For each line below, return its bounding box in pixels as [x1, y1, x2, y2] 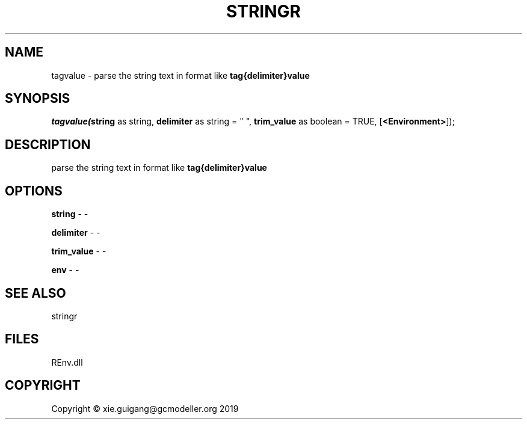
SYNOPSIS [5, 91, 70, 106]
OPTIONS [5, 183, 63, 198]
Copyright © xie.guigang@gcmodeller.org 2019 [51, 403, 239, 414]
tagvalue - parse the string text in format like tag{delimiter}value [51, 70, 310, 81]
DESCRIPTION [5, 137, 91, 152]
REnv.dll [51, 357, 83, 367]
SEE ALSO [5, 285, 66, 301]
